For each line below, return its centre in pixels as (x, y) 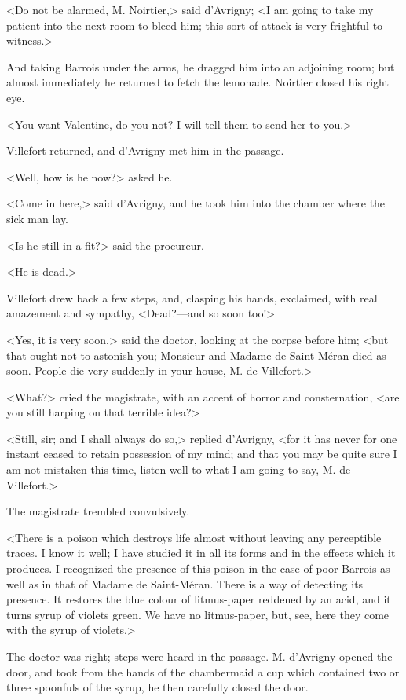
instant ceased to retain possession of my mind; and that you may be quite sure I (202, 454)
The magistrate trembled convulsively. (98, 511)
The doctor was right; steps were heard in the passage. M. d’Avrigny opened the (199, 656)
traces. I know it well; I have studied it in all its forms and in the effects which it (201, 553)
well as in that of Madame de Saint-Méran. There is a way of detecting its (185, 583)
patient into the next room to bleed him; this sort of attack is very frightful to (195, 25)
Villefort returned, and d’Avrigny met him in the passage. (145, 150)
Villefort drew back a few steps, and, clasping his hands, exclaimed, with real (192, 297)
